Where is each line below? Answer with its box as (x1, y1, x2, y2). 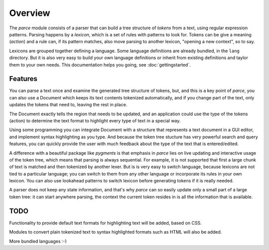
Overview (9, 7, 50, 18)
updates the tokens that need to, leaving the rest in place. (9, 102, 128, 108)
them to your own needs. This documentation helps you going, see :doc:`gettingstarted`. (9, 62, 191, 68)
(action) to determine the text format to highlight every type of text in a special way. (9, 117, 181, 124)
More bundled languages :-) (9, 238, 67, 244)
